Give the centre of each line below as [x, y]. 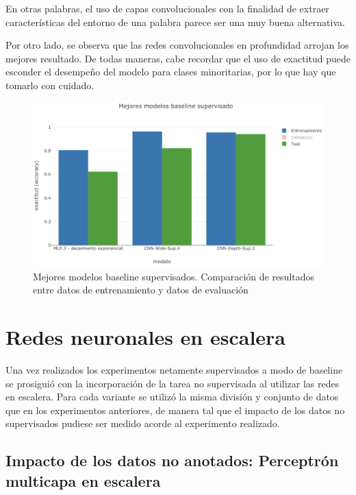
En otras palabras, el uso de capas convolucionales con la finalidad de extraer [167, 8]
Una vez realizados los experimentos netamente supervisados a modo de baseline [174, 370]
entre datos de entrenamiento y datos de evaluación [141, 290]
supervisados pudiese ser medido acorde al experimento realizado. [143, 423]
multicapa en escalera [83, 480]
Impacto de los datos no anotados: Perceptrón [172, 460]
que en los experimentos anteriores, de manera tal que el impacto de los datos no [175, 410]
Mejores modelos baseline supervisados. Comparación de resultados [174, 276]
